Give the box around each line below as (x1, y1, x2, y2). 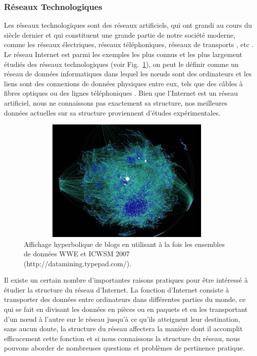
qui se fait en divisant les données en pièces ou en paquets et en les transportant (4, 304, 248, 314)
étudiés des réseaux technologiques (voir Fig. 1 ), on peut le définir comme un (4, 59, 239, 69)
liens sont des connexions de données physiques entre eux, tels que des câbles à (4, 78, 243, 88)
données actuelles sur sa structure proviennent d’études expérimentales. (4, 107, 221, 118)
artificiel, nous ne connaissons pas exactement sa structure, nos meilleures (4, 97, 228, 108)
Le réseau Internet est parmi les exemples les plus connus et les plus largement (4, 49, 243, 59)
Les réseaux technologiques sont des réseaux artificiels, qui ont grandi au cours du (4, 20, 252, 30)
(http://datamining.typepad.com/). (24, 258, 132, 268)
